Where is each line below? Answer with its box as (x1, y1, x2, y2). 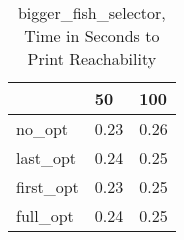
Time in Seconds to (24, 24, 160, 47)
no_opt (16, 117, 69, 140)
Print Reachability (27, 47, 157, 70)
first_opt (16, 175, 79, 198)
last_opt (16, 146, 77, 169)
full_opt (16, 204, 74, 227)
